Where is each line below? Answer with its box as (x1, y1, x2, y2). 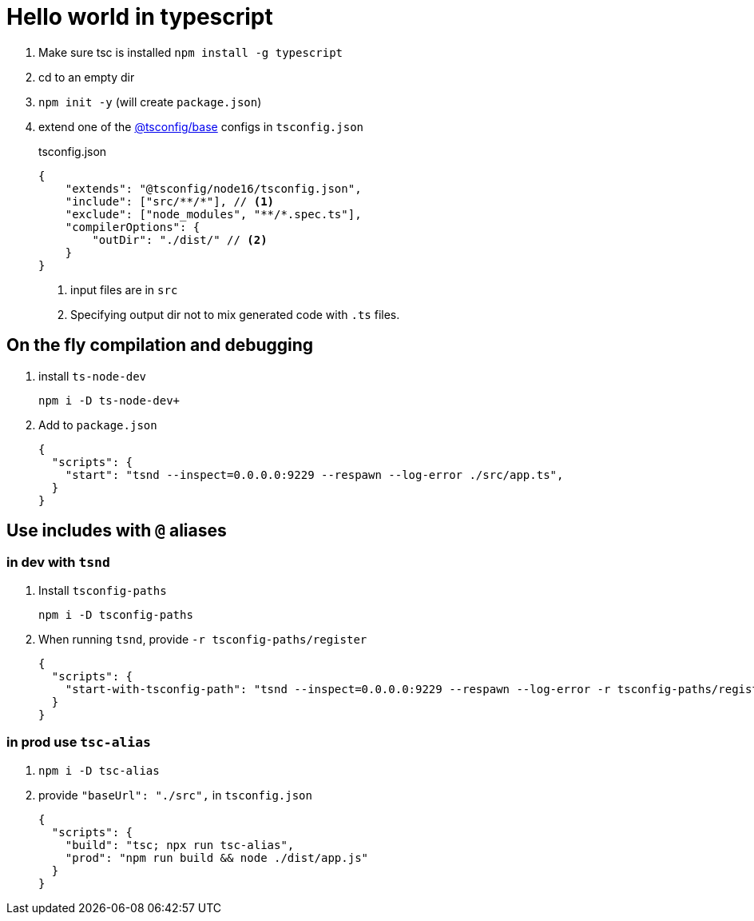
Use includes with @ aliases (6, 520, 227, 541)
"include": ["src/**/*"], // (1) (65, 194, 275, 208)
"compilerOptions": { (65, 220, 200, 233)
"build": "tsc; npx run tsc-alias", (65, 838, 295, 851)
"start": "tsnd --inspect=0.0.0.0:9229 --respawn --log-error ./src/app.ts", (65, 468, 564, 481)
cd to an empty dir (38, 70, 135, 84)
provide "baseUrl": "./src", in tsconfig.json (38, 787, 312, 802)
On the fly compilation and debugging (6, 335, 314, 356)
